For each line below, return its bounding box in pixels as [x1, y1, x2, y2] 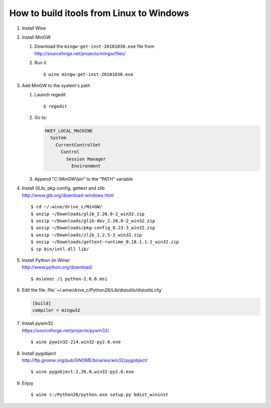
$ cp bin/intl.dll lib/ [31, 246, 89, 252]
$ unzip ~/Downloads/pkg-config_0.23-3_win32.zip [31, 225, 156, 231]
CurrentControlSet [55, 142, 101, 148]
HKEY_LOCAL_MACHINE [45, 128, 93, 134]
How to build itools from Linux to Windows [9, 8, 189, 19]
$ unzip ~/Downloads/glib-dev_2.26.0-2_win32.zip [31, 218, 156, 223]
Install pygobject [22, 350, 56, 356]
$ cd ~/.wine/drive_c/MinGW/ [31, 204, 102, 210]
